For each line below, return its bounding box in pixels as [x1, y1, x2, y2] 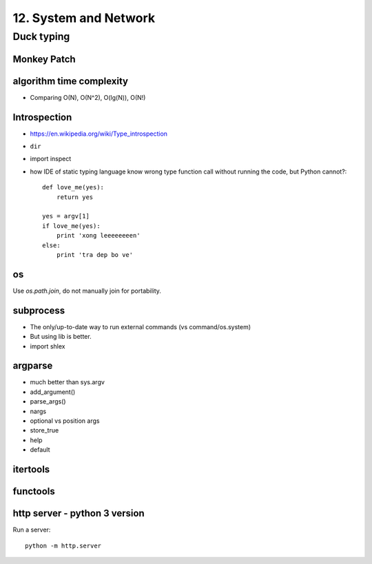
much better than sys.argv [30, 378, 105, 386]
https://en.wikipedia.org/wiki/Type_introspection [30, 129, 168, 138]
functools [12, 485, 55, 497]
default [30, 446, 51, 454]
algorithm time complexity [12, 75, 129, 87]
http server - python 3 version [12, 508, 145, 519]
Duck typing [12, 30, 70, 43]
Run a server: [12, 525, 51, 534]
